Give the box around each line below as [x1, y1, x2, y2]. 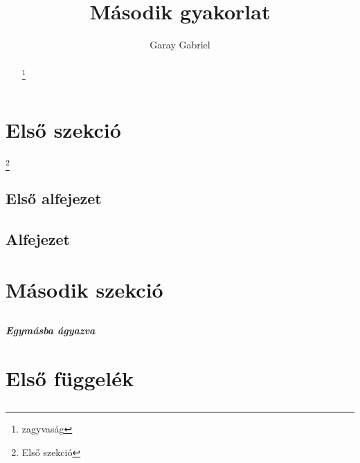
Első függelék [6, 363, 134, 392]
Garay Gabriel [150, 37, 210, 52]
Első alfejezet [6, 188, 102, 209]
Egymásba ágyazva [6, 323, 96, 337]
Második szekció [6, 275, 163, 304]
